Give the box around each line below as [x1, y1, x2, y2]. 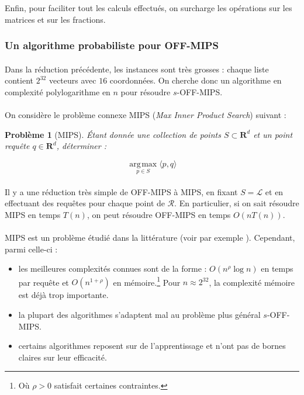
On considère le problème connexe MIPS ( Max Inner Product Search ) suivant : [5, 109, 286, 120]
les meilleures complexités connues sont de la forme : [18, 262, 207, 275]
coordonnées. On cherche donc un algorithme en [109, 74, 282, 86]
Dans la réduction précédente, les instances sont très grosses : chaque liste [5, 63, 269, 75]
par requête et [18, 276, 69, 288]
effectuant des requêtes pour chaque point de [5, 197, 165, 209]
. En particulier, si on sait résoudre [174, 197, 299, 209]
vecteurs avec [49, 74, 96, 86]
